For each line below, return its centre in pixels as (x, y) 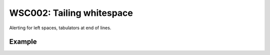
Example (23, 42)
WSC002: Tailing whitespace (71, 13)
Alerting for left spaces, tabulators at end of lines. (60, 28)
